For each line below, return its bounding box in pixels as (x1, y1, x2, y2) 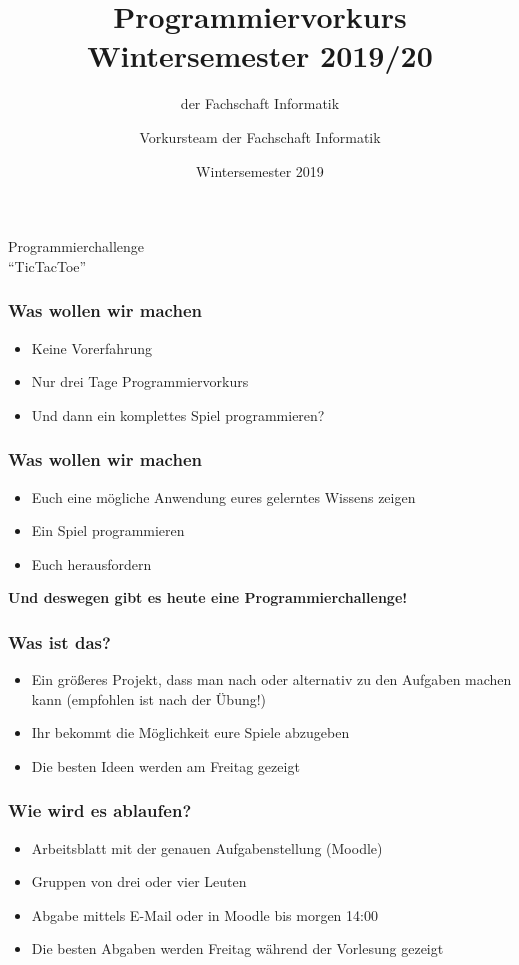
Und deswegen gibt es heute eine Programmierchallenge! (8, 587, 408, 608)
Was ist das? (8, 629, 111, 654)
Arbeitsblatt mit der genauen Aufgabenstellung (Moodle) (31, 837, 383, 858)
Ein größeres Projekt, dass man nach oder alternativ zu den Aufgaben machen (31, 669, 512, 690)
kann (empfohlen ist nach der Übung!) (31, 688, 267, 709)
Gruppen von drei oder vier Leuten (31, 871, 247, 892)
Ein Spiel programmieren (31, 520, 185, 541)
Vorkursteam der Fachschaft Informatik (139, 126, 381, 147)
